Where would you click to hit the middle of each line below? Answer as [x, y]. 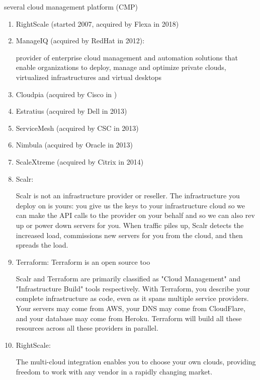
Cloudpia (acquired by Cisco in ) [66, 94]
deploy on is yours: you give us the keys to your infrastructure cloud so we [131, 205]
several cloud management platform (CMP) [71, 7]
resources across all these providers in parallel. [87, 328]
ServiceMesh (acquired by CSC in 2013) [77, 128]
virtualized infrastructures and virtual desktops [89, 77]
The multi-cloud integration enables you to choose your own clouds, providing [136, 362]
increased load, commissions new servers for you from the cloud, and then [129, 235]
